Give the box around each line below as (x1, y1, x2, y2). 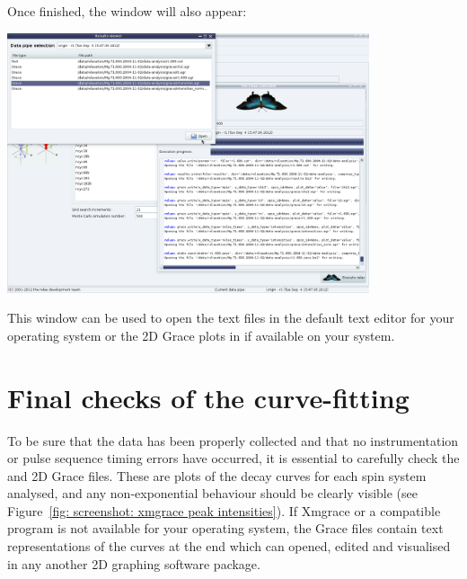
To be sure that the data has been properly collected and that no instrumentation (7, 431, 459, 450)
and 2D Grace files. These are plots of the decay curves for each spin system (7, 466, 427, 485)
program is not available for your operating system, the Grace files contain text (7, 519, 444, 538)
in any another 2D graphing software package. (7, 554, 260, 573)
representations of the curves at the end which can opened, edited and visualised (7, 537, 451, 556)
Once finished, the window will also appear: (7, 2, 247, 20)
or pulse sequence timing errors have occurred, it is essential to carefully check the (7, 449, 460, 468)
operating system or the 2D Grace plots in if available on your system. (7, 325, 395, 344)
